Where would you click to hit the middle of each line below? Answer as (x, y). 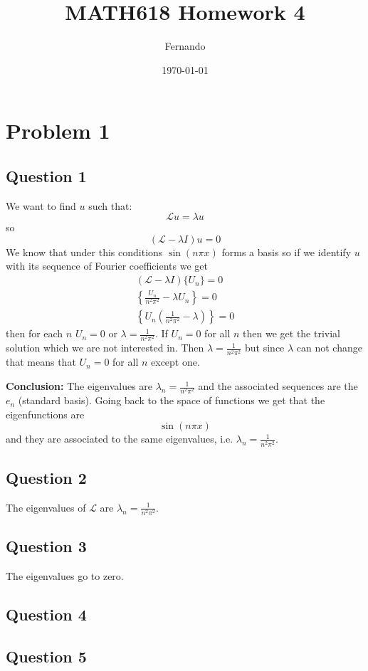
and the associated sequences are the (278, 386)
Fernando (185, 46)
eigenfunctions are (45, 414)
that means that (41, 362)
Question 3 (46, 546)
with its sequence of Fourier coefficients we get (107, 266)
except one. (175, 362)
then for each (35, 333)
